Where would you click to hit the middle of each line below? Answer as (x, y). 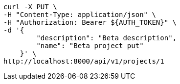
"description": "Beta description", (107, 38)
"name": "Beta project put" (90, 46)
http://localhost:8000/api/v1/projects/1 (84, 61)
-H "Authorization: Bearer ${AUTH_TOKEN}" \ (90, 22)
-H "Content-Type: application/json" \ (80, 15)
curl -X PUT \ (30, 7)
